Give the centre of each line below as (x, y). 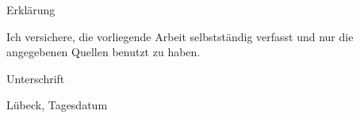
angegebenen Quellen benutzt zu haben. (103, 52)
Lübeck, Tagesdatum (57, 105)
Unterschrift (36, 78)
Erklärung (31, 10)
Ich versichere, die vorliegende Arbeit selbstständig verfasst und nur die (180, 36)
